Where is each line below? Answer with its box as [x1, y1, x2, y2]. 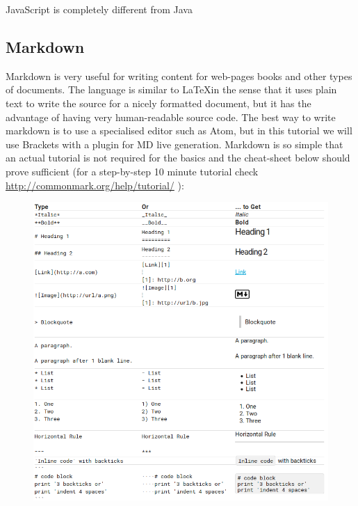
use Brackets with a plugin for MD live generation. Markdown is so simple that [6, 136, 343, 151]
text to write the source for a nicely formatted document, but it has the [6, 95, 311, 110]
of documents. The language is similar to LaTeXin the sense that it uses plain [6, 82, 337, 97]
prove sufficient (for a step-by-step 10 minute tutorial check [6, 164, 259, 178]
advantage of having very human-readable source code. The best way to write [6, 109, 336, 124]
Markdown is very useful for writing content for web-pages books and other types [6, 68, 352, 83]
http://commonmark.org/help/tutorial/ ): [6, 177, 184, 192]
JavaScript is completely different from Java [6, 2, 193, 16]
